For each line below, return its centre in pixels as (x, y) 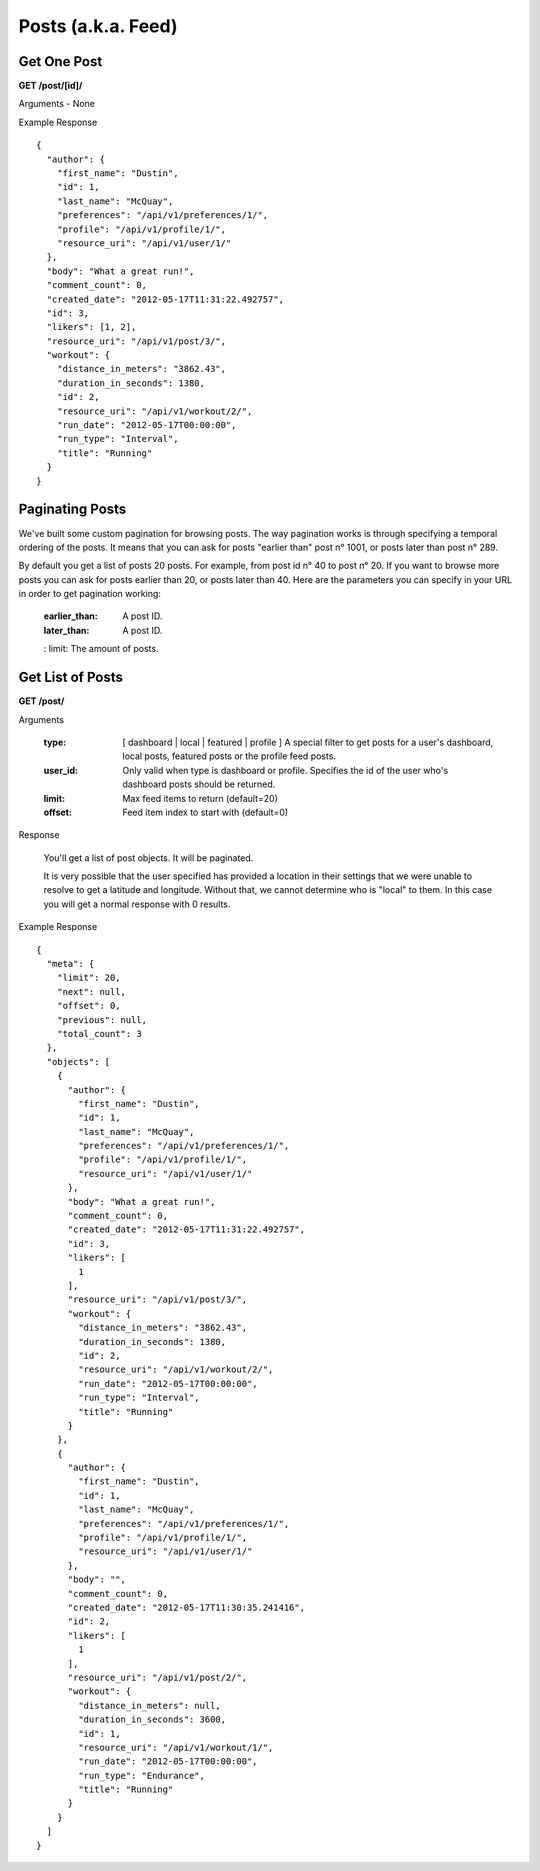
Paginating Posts (72, 509)
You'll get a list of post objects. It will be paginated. (148, 857)
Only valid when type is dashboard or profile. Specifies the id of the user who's (285, 770)
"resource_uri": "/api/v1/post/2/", (157, 1677)
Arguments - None (56, 104)
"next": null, (91, 991)
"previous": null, (102, 1019)
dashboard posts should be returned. (199, 784)
